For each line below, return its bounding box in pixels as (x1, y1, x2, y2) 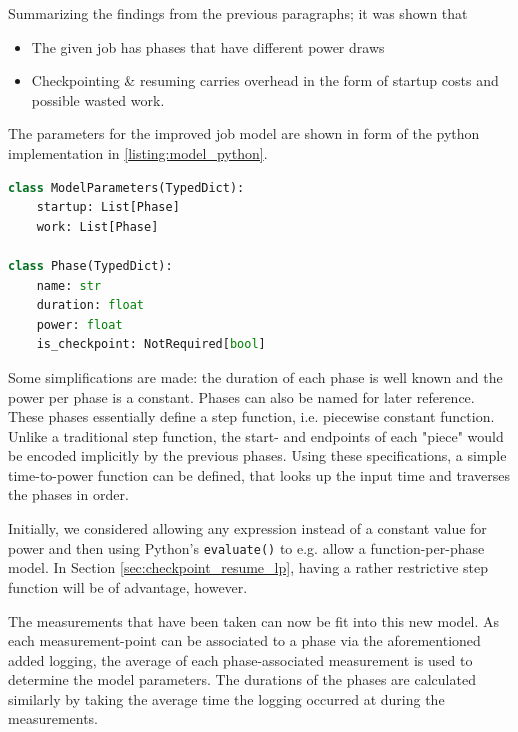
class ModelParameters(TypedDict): (8, 180, 245, 195)
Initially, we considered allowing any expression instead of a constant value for (8, 518, 487, 539)
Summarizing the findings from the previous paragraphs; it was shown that (8, 3, 468, 23)
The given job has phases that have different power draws (31, 36, 385, 57)
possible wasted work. (31, 89, 165, 110)
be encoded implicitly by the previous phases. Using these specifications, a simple (8, 445, 507, 466)
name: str (36, 278, 102, 293)
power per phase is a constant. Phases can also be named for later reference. (8, 386, 475, 407)
